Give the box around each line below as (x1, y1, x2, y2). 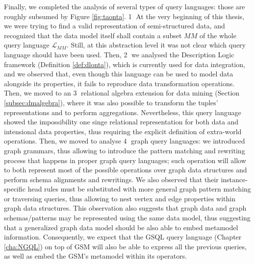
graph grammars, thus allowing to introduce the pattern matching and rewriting (4, 145, 245, 155)
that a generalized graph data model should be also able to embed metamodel (4, 222, 238, 232)
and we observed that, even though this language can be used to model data (4, 69, 233, 79)
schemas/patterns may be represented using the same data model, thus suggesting (4, 213, 251, 223)
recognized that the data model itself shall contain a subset (4, 30, 182, 40)
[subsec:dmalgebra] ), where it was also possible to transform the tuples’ (4, 97, 218, 107)
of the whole (199, 30, 236, 40)
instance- (221, 174, 248, 184)
